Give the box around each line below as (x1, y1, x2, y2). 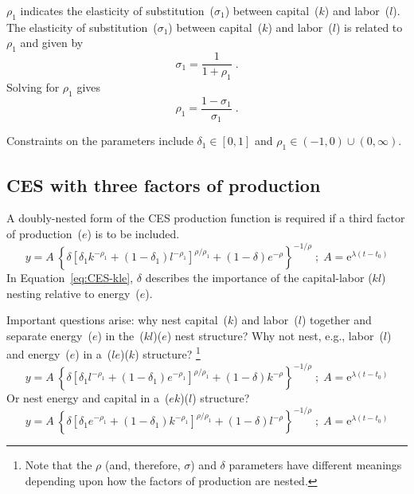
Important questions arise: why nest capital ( (6, 312, 228, 328)
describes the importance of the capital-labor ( (145, 269, 373, 286)
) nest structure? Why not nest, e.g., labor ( (166, 327, 384, 343)
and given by (20, 34, 84, 51)
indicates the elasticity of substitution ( (20, 2, 214, 18)
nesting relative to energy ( (6, 284, 140, 301)
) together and (301, 312, 372, 328)
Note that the (25, 457, 92, 473)
